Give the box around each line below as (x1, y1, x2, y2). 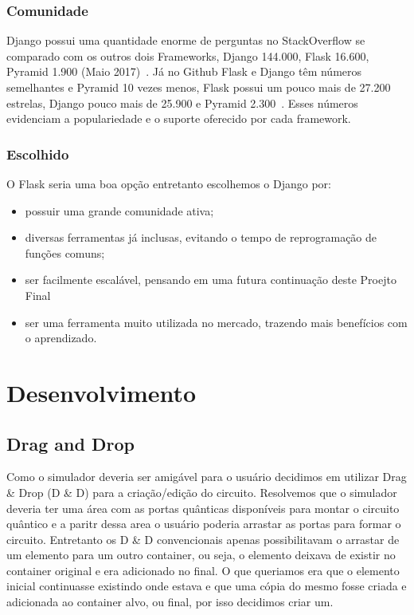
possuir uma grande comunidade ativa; (25, 202, 214, 219)
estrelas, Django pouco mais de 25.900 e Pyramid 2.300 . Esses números (6, 94, 358, 111)
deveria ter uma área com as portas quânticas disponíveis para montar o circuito (6, 499, 400, 516)
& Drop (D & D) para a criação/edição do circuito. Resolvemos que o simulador (6, 483, 397, 500)
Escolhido (6, 144, 69, 164)
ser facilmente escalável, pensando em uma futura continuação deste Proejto (25, 271, 396, 288)
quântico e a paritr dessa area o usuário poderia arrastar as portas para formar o (6, 515, 401, 532)
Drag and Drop (6, 431, 135, 455)
